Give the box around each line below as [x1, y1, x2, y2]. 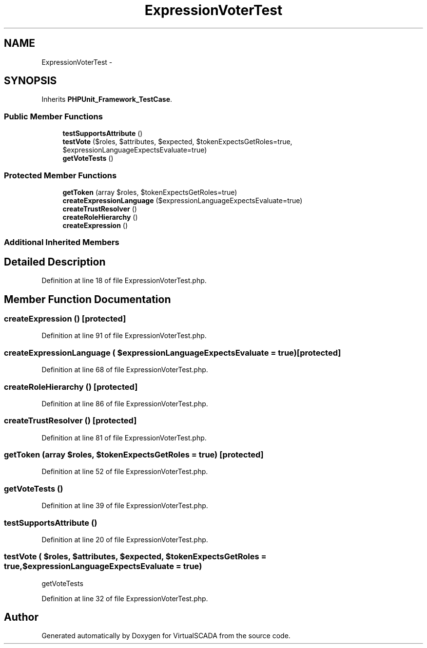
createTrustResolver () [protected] [4, 416, 137, 426]
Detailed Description [4, 255, 106, 268]
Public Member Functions [4, 111, 103, 121]
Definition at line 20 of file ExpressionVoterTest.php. [41, 535, 208, 544]
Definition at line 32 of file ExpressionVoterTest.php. [41, 594, 208, 603]
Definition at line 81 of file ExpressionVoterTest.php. [41, 433, 207, 442]
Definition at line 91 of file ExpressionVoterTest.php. [41, 331, 207, 340]
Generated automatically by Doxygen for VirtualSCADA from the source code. [41, 631, 291, 640]
